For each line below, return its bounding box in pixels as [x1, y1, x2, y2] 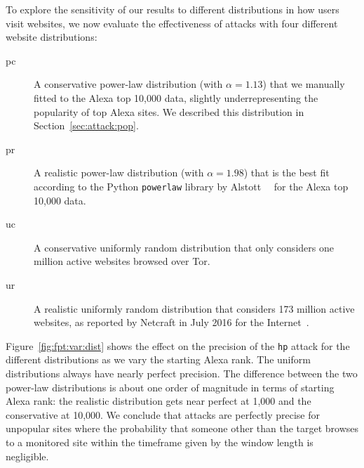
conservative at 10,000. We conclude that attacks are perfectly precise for [6, 407, 320, 422]
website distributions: [6, 30, 97, 44]
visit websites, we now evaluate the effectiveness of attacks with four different [6, 15, 338, 30]
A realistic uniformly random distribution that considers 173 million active [34, 301, 355, 316]
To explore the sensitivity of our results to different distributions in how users [6, 2, 339, 16]
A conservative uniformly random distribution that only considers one [34, 240, 334, 254]
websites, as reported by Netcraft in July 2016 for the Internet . [34, 315, 309, 330]
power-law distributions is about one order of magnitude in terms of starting [6, 379, 335, 394]
